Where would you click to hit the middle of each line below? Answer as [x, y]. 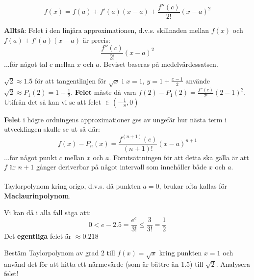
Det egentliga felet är [38, 236]
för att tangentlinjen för [70, 80]
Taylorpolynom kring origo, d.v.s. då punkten [72, 186]
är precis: [96, 40]
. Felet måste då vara [103, 92]
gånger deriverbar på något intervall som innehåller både [121, 167]
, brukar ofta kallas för [193, 186]
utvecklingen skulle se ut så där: [52, 129]
